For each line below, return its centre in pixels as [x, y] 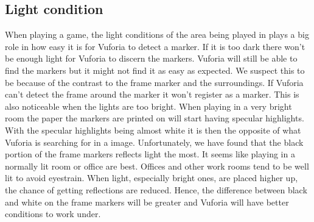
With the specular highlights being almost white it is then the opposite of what [153, 130]
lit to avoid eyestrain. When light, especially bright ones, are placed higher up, [152, 178]
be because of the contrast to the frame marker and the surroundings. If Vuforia [154, 82]
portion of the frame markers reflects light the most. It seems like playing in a [150, 154]
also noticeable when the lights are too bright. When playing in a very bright [148, 106]
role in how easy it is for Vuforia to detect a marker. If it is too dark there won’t [155, 46]
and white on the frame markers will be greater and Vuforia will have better [147, 202]
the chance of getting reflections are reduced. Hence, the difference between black [156, 189]
